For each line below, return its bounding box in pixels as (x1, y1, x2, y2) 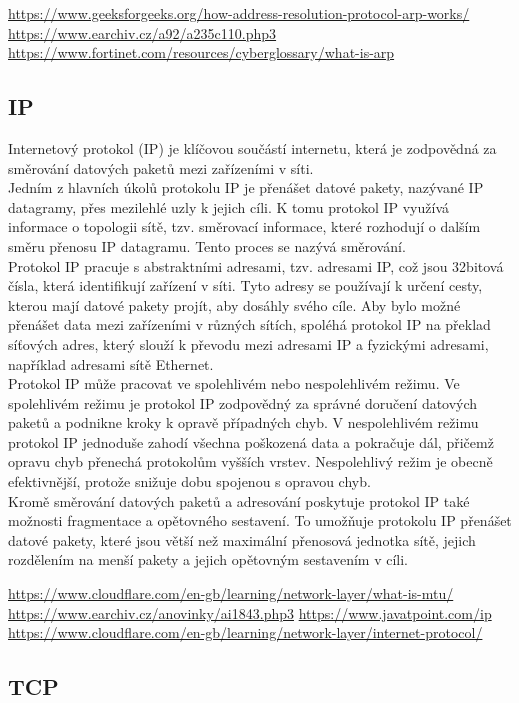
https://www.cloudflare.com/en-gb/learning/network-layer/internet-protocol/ (8, 622, 483, 643)
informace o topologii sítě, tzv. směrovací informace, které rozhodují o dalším (8, 216, 481, 237)
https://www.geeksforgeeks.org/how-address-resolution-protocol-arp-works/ (8, 3, 470, 23)
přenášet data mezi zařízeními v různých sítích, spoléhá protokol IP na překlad (8, 314, 491, 335)
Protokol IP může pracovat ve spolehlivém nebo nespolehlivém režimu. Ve (8, 373, 460, 394)
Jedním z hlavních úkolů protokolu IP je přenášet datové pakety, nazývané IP (8, 177, 484, 198)
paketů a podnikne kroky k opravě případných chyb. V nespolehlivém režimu (8, 412, 479, 433)
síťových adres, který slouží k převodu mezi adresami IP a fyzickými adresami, (8, 333, 489, 354)
